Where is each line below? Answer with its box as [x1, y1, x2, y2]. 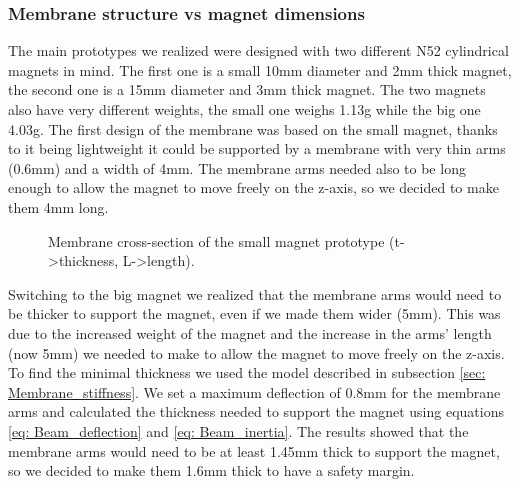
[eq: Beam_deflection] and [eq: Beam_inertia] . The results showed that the [8, 420, 469, 441]
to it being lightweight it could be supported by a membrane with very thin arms [8, 138, 506, 159]
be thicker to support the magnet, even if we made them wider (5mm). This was [8, 303, 501, 324]
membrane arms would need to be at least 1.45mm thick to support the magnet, [8, 440, 500, 461]
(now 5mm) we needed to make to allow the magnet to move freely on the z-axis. [8, 342, 505, 363]
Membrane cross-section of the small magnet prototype [48, 230, 385, 251]
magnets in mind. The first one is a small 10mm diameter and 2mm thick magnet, [8, 59, 512, 80]
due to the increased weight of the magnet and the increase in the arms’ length [8, 322, 492, 343]
